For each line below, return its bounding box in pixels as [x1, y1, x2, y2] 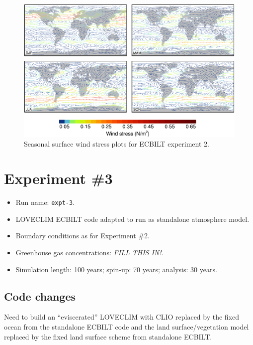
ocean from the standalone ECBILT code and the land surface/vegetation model [4, 321, 249, 332]
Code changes [4, 288, 76, 304]
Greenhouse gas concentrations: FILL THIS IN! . [15, 247, 164, 257]
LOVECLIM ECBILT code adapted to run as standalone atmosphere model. [15, 213, 250, 224]
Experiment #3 [4, 168, 113, 188]
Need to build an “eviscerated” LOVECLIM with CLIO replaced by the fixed [4, 312, 240, 322]
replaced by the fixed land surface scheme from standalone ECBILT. [4, 331, 212, 342]
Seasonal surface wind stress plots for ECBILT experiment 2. [24, 139, 209, 149]
